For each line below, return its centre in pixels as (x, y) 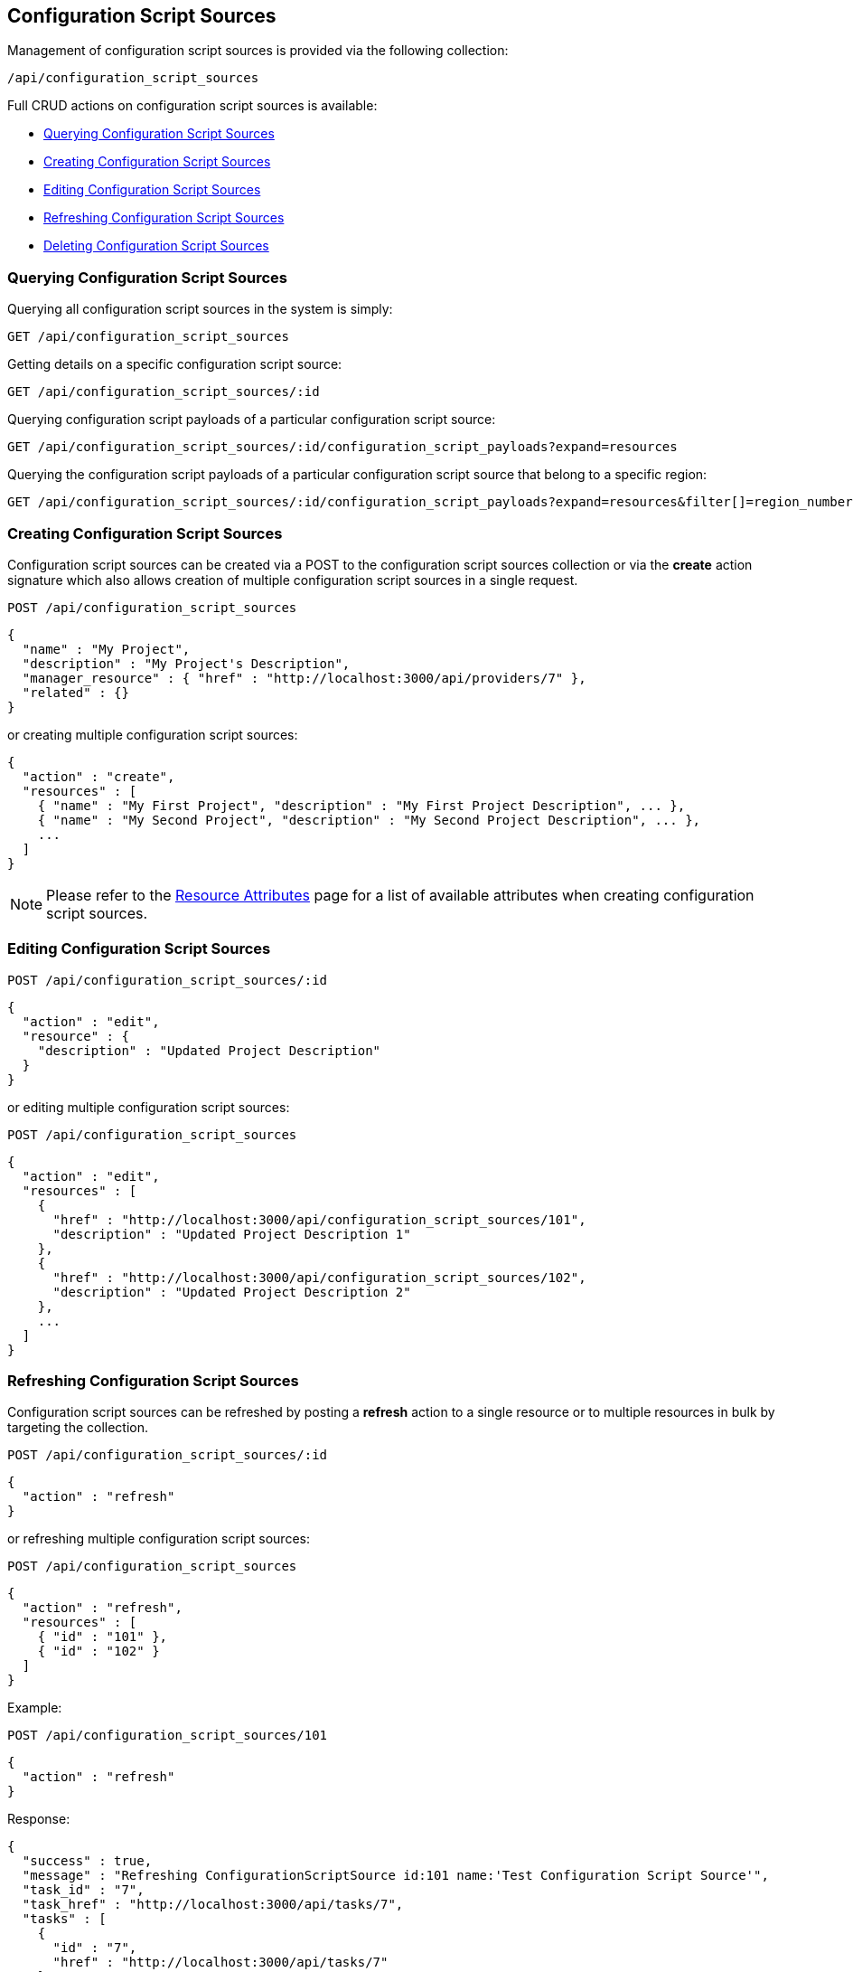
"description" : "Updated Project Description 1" (232, 1234)
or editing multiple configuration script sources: (149, 1107)
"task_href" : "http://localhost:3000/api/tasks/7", (213, 1905)
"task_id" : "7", (83, 1890)
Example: (35, 1708)
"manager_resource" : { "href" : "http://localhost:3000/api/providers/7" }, (304, 678)
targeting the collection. (78, 1428)
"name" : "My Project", (106, 649)
